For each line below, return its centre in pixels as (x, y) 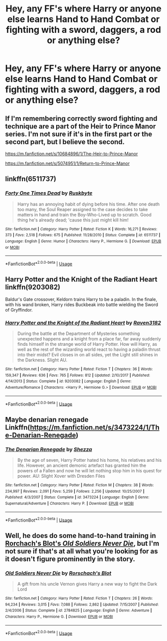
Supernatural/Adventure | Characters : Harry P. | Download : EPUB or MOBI (70, 504)
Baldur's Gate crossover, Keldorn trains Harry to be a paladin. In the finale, (81, 299)
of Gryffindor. (19, 310)
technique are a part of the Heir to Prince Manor (81, 126)
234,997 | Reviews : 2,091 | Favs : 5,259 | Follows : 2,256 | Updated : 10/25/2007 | (75, 491)
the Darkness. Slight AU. (42, 360)
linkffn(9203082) (33, 287)
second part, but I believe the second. (65, 142)
